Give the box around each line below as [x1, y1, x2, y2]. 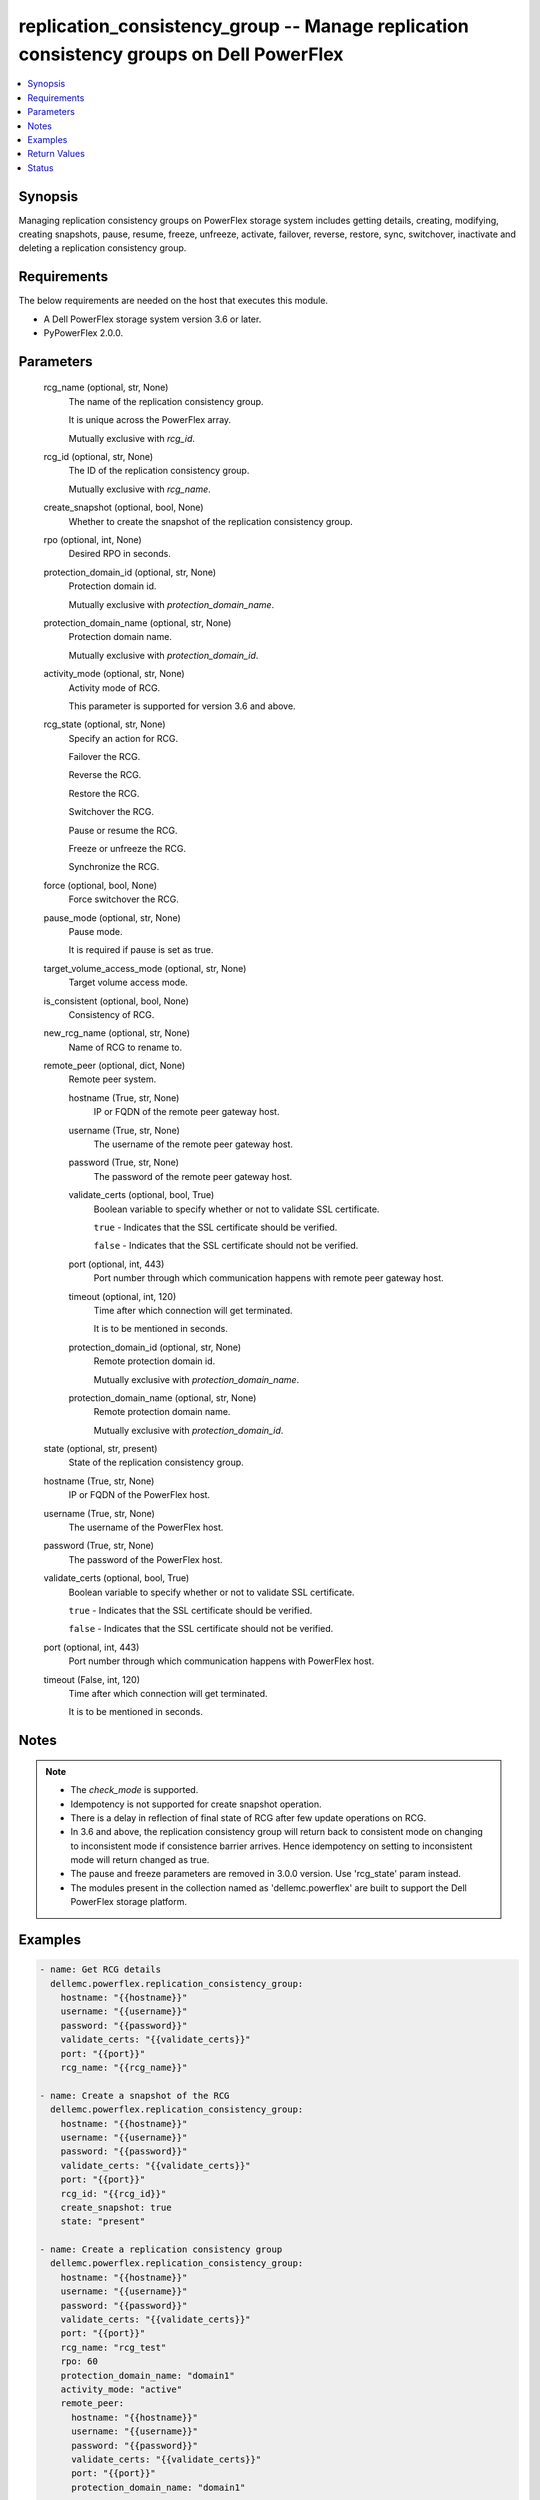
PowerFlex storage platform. [70, 1896, 188, 1908]
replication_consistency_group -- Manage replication [18, 15, 469, 37]
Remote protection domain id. [93, 1355, 216, 1367]
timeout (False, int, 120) [43, 1673, 140, 1685]
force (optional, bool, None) [43, 879, 158, 891]
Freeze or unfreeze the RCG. [68, 843, 187, 855]
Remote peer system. [68, 1073, 157, 1085]
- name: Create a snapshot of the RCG [39, 2090, 230, 2101]
